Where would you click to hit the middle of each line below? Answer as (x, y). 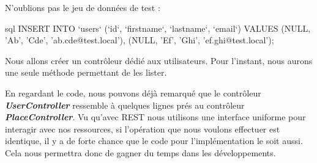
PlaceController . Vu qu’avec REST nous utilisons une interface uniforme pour (155, 117)
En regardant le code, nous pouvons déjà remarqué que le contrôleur (133, 92)
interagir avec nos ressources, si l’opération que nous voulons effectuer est (143, 129)
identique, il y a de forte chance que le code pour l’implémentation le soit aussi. (154, 141)
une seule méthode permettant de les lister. (86, 72)
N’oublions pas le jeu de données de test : (83, 7)
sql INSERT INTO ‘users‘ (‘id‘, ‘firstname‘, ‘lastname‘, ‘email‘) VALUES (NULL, (158, 28)
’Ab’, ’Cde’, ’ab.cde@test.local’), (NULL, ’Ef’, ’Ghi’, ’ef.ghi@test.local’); (140, 40)
